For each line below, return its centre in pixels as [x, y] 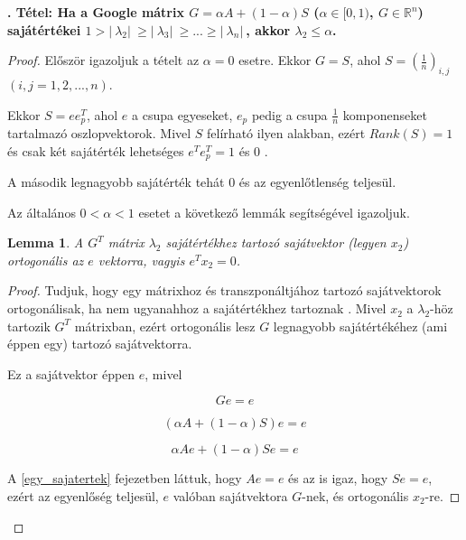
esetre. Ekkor [275, 60]
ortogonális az [46, 260]
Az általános [42, 212]
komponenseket [385, 114]
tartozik [29, 326]
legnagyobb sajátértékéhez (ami [360, 326]
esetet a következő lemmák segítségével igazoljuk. [274, 212]
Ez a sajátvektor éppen [71, 373]
